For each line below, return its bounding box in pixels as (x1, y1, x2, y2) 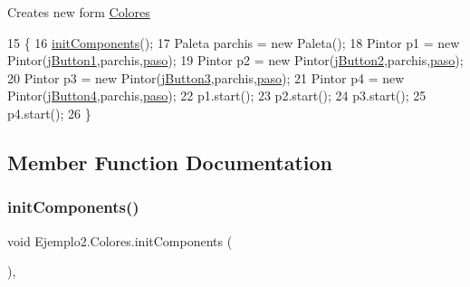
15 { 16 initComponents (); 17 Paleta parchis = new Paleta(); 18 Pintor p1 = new (7, 33, 460, 52)
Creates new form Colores (7, 3, 150, 21)
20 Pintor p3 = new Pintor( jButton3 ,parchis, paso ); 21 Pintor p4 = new (7, 68, 405, 87)
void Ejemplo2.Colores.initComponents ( (7, 231, 233, 250)
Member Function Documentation (7, 148, 333, 176)
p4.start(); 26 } (7, 103, 91, 122)
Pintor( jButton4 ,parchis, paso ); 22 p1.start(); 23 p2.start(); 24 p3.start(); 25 (7, 86, 427, 105)
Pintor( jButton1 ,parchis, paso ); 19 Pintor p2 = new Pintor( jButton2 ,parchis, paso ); (7, 51, 464, 70)
